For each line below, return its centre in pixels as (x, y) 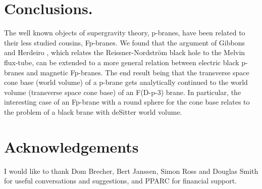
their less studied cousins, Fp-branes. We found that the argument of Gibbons (124, 42)
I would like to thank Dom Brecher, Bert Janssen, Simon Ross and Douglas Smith (131, 171)
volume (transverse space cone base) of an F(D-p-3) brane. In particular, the (123, 92)
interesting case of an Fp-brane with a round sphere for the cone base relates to (127, 102)
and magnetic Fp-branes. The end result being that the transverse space (138, 72)
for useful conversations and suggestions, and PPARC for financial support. (121, 181)
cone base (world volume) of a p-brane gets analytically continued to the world (126, 82)
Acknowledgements (71, 146)
